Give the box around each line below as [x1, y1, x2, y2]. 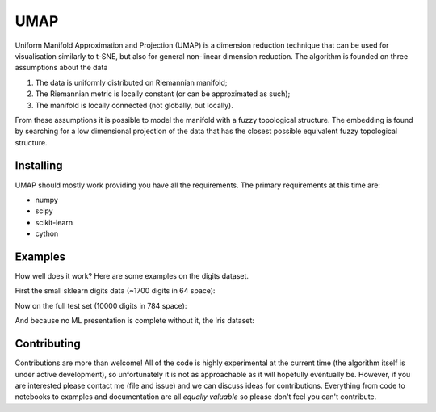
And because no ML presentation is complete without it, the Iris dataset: [15, 316, 254, 326]
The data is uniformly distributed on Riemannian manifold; [35, 78, 228, 87]
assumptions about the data [15, 63, 108, 73]
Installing [15, 158, 64, 173]
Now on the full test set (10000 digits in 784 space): [15, 301, 187, 310]
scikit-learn [35, 217, 73, 227]
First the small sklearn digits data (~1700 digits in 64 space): [15, 286, 216, 296]
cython [35, 229, 59, 238]
